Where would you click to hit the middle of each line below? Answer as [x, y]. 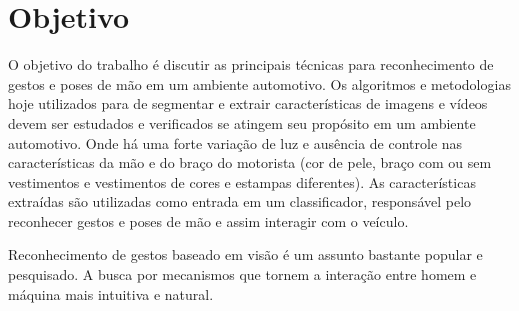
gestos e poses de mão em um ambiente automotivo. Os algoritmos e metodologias [259, 83]
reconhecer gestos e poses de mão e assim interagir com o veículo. [208, 220]
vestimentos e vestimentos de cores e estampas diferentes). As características [242, 181]
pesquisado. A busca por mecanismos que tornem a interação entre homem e [242, 274]
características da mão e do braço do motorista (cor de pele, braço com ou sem [250, 162]
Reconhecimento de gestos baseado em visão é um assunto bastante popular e [245, 254]
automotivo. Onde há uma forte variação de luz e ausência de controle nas [235, 142]
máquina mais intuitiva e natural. [111, 293]
